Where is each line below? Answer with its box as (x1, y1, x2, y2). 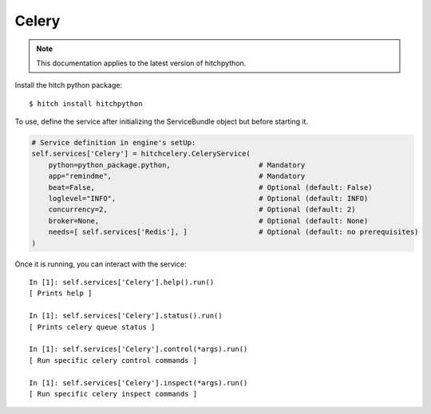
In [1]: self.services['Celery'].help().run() (29, 278, 215, 286)
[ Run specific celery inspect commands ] (29, 389, 198, 398)
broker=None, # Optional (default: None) (48, 216, 369, 225)
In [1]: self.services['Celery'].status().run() (29, 311, 223, 321)
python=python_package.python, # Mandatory (48, 160, 306, 169)
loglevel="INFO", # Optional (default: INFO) (48, 194, 369, 203)
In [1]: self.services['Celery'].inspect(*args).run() (29, 378, 248, 387)
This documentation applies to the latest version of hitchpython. (36, 58, 247, 68)
